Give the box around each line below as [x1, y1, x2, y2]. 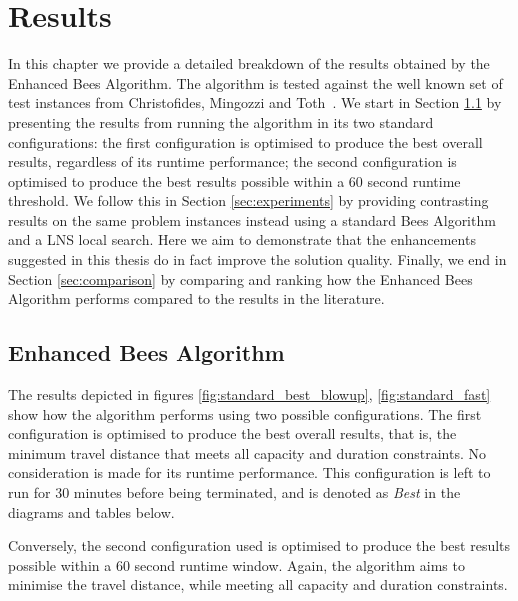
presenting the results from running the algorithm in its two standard [8, 111, 434, 132]
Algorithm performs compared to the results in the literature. [8, 288, 385, 309]
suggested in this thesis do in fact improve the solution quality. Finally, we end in [8, 249, 507, 270]
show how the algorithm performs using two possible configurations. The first [8, 403, 482, 424]
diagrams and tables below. [8, 501, 175, 522]
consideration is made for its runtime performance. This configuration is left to [8, 462, 491, 483]
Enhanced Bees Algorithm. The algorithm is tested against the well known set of [8, 72, 503, 93]
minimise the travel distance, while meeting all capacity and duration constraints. [8, 574, 508, 595]
